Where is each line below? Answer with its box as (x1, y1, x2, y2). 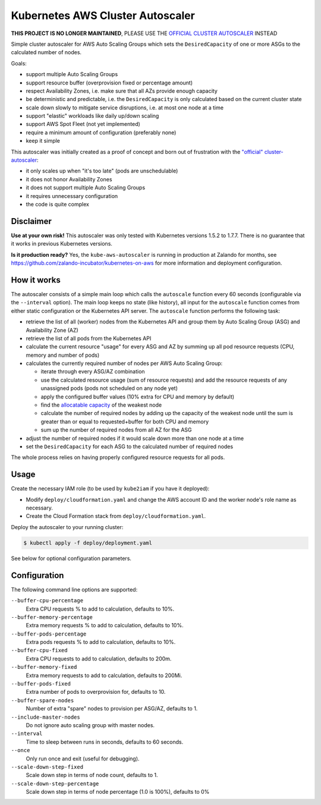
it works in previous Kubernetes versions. (11, 240, 113, 247)
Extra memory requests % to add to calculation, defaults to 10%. (26, 622, 184, 629)
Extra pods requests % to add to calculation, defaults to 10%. (26, 639, 176, 646)
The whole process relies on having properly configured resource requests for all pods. (11, 454, 225, 461)
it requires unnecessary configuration (26, 192, 118, 199)
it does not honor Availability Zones (26, 175, 112, 183)
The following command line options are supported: (11, 586, 138, 593)
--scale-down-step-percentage (11, 780, 99, 787)
